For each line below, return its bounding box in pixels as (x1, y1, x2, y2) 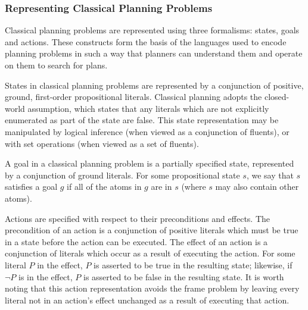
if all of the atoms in (67, 180, 142, 193)
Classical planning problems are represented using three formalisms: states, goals (5, 24, 300, 36)
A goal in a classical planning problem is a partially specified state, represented (5, 157, 294, 170)
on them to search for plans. (5, 59, 108, 71)
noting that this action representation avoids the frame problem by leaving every (5, 282, 300, 295)
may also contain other (215, 180, 299, 193)
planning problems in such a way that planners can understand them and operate (5, 47, 303, 60)
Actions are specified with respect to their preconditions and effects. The (5, 212, 270, 224)
